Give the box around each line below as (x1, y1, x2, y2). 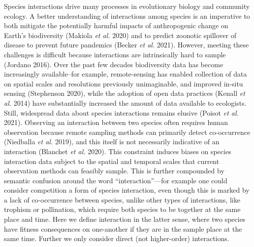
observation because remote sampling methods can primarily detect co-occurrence (4, 126, 251, 137)
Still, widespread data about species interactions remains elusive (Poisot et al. (4, 107, 239, 118)
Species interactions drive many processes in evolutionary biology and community (4, 1, 250, 11)
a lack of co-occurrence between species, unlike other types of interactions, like (4, 194, 240, 205)
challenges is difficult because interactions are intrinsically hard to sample (4, 49, 226, 59)
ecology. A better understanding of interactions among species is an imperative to (4, 10, 250, 21)
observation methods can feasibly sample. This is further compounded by (4, 165, 224, 176)
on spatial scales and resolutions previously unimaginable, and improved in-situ (4, 78, 243, 88)
